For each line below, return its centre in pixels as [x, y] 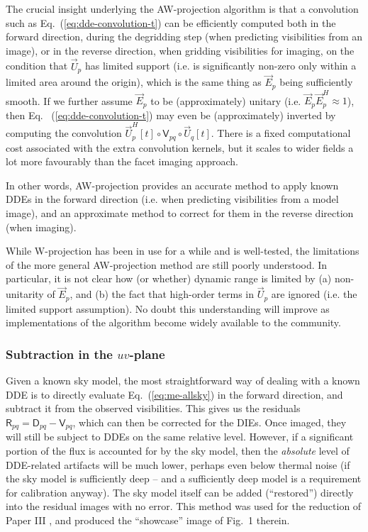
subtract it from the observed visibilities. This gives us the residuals [153, 408]
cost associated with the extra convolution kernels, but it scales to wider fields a [180, 147]
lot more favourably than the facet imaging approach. [122, 161]
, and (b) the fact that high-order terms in [162, 294]
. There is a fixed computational [281, 133]
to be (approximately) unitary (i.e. [226, 100]
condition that [37, 66]
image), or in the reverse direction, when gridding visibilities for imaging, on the [180, 50]
